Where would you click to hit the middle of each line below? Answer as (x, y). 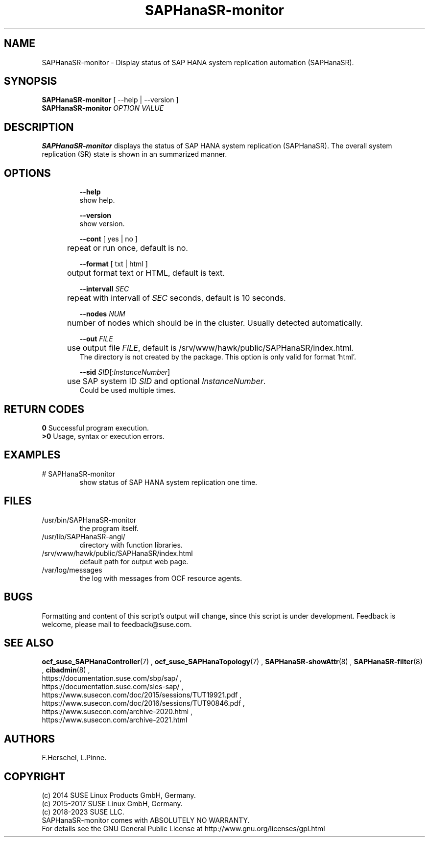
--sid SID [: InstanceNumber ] (125, 372)
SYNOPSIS (31, 81)
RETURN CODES (44, 409)
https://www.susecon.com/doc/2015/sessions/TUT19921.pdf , (142, 695)
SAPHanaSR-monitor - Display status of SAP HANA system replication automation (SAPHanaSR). (198, 62)
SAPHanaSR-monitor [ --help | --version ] (110, 100)
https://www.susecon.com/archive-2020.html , (117, 712)
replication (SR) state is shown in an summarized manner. (134, 154)
